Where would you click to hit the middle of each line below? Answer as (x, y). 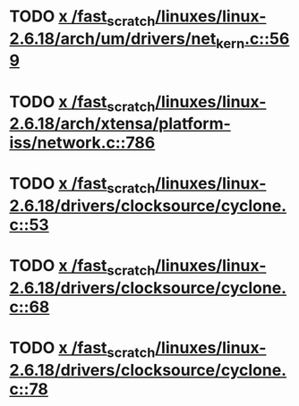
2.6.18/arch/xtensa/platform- (120, 124)
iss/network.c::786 (82, 143)
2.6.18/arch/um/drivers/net (113, 38)
